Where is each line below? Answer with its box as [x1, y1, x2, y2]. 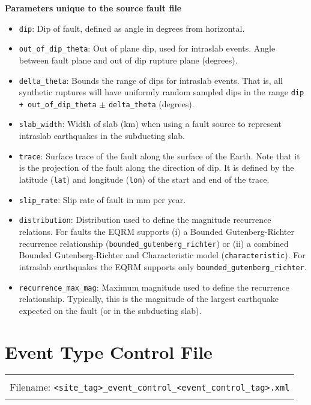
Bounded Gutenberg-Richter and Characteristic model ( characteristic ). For [19, 249, 306, 261]
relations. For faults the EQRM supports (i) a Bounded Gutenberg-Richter [19, 225, 294, 237]
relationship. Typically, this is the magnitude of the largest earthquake [19, 292, 279, 305]
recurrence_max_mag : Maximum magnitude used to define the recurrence [19, 280, 289, 293]
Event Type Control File [5, 339, 213, 364]
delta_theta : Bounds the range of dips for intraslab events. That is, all [19, 74, 283, 86]
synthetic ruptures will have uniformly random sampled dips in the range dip [19, 86, 304, 98]
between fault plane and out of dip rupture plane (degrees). [19, 53, 238, 66]
